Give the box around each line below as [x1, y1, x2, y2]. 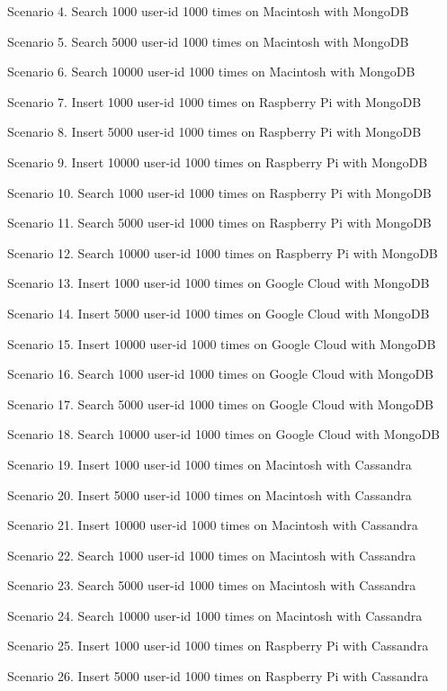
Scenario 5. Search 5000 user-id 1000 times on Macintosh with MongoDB [7, 31, 409, 50]
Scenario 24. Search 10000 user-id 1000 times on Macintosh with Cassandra [7, 606, 423, 624]
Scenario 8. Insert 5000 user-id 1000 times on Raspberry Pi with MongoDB [7, 122, 422, 141]
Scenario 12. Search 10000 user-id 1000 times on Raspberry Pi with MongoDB [7, 243, 438, 262]
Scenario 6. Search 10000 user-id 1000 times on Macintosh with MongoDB [7, 62, 416, 81]
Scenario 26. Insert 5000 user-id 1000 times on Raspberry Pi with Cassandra [7, 667, 429, 686]
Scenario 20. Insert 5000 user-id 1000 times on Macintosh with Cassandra [7, 485, 412, 504]
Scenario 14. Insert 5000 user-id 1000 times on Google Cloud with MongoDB [7, 303, 430, 322]
